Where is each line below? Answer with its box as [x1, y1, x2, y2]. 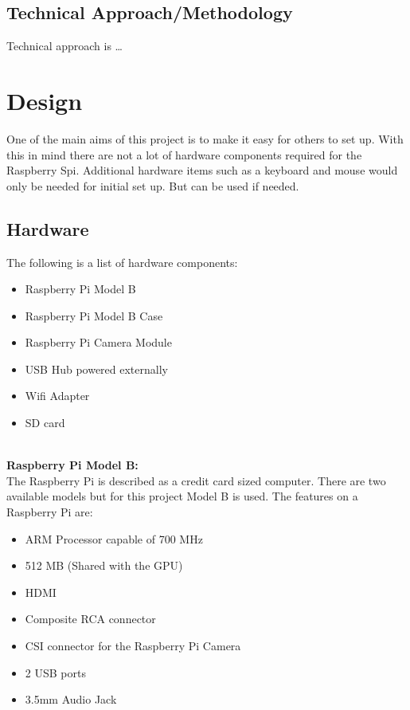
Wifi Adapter [25, 387, 90, 404]
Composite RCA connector [25, 610, 156, 627]
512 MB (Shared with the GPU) [25, 557, 183, 574]
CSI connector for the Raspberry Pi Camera [25, 637, 241, 653]
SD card [25, 414, 65, 431]
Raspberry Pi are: [6, 504, 93, 520]
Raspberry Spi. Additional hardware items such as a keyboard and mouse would [6, 162, 398, 178]
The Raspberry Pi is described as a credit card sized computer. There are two [6, 472, 386, 488]
